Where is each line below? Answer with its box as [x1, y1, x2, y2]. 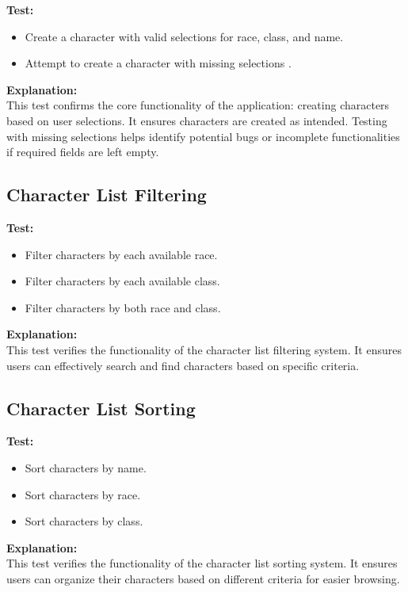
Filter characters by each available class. [25, 273, 220, 289]
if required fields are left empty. [6, 143, 159, 160]
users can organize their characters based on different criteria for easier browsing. [6, 570, 400, 586]
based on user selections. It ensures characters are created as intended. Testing [6, 112, 387, 128]
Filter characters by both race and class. [25, 299, 221, 315]
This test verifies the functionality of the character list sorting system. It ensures [6, 555, 398, 571]
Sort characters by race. [25, 486, 141, 502]
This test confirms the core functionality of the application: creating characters [6, 97, 390, 113]
